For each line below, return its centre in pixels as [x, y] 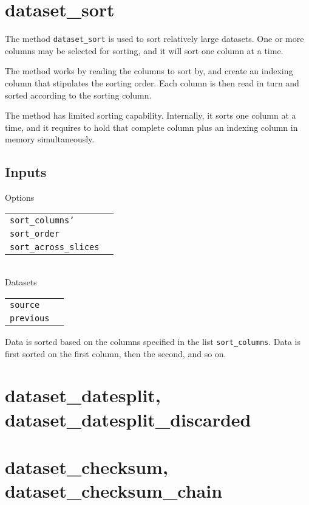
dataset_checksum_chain [114, 491]
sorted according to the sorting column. [78, 95]
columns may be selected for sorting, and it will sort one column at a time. [144, 50]
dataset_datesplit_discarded [128, 419]
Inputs [26, 172]
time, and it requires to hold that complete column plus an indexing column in [151, 127]
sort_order [35, 233]
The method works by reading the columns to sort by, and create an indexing [149, 71]
